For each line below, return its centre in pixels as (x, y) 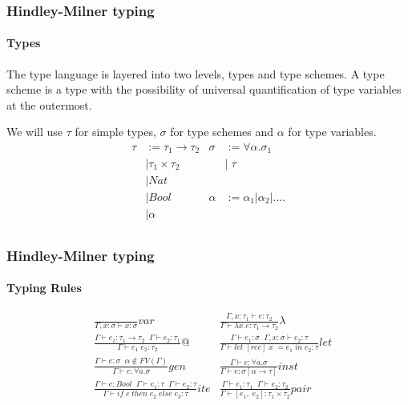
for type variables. (332, 132)
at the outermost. (49, 104)
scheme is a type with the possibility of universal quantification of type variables (204, 89)
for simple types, (115, 132)
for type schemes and (222, 132)
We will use (35, 132)
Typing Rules (44, 288)
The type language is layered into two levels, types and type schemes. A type (196, 73)
